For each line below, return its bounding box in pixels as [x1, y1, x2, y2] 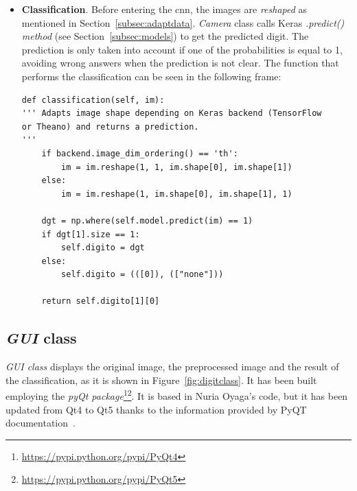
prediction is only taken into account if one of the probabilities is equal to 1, [21, 42, 343, 56]
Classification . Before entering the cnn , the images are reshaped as [21, 2, 308, 16]
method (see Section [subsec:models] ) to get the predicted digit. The [21, 29, 309, 43]
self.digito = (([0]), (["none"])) [61, 270, 224, 280]
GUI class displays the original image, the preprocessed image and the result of [5, 359, 339, 374]
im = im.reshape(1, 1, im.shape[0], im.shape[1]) [61, 162, 292, 172]
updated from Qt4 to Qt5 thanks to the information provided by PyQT [5, 402, 307, 416]
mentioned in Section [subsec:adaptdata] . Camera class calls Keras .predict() [21, 15, 345, 29]
